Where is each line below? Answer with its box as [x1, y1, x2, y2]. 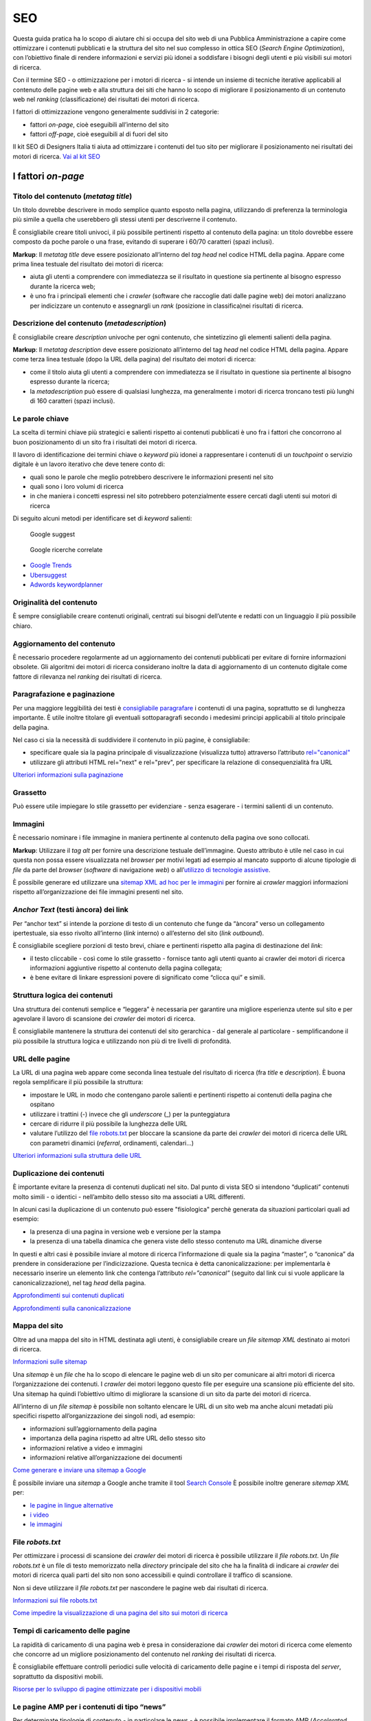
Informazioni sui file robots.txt [12, 1596, 98, 1604]
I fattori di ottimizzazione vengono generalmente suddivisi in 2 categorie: [12, 107, 219, 116]
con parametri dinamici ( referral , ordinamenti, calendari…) [30, 1139, 194, 1147]
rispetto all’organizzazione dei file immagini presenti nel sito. [12, 888, 183, 896]
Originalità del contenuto [12, 598, 98, 607]
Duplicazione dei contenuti [12, 1168, 104, 1178]
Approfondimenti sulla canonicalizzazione [12, 1304, 131, 1312]
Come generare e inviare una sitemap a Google [12, 1466, 146, 1475]
